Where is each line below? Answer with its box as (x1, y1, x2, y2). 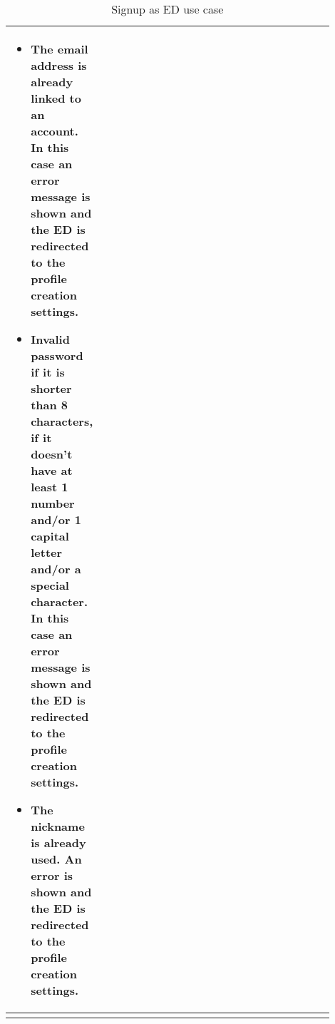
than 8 (31, 396, 68, 413)
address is (31, 57, 87, 73)
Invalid (31, 331, 70, 347)
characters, (31, 413, 93, 429)
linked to (31, 90, 81, 106)
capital (31, 528, 69, 544)
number (31, 495, 75, 511)
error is (31, 867, 73, 884)
